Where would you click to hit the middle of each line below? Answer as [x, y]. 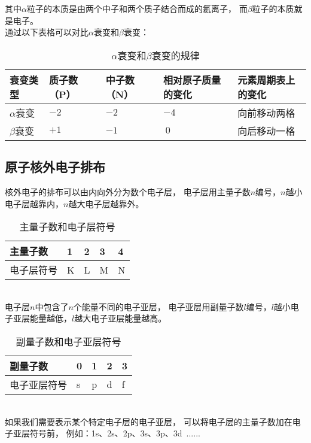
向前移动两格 [266, 113]
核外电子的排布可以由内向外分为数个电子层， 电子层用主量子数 [128, 191]
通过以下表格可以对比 [47, 32]
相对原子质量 [192, 80]
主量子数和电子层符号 [67, 227]
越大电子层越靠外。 [106, 203]
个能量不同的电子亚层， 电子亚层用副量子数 [158, 306]
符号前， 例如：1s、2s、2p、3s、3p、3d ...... [115, 433]
